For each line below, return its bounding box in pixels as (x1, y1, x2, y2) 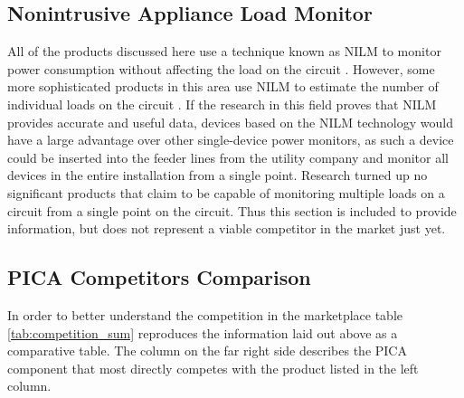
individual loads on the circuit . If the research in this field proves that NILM (7, 94, 437, 113)
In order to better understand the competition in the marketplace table (7, 305, 403, 324)
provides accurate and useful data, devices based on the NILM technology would (7, 112, 453, 131)
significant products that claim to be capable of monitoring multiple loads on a (7, 183, 445, 202)
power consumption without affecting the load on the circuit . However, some (7, 59, 435, 78)
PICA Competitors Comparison (7, 263, 311, 291)
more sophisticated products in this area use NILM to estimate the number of (7, 77, 439, 96)
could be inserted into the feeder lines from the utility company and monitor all (7, 147, 449, 166)
